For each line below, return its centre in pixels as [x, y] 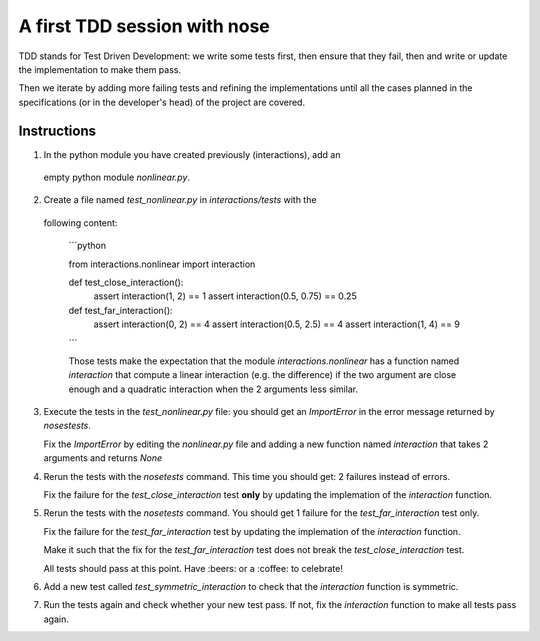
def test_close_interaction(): [126, 282]
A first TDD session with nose [144, 26]
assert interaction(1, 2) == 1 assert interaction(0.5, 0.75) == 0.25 [225, 296]
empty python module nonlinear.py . [116, 177]
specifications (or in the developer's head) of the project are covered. [161, 102]
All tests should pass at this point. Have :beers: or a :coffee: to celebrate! [193, 568]
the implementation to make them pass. [100, 69]
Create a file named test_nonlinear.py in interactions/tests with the [180, 200]
